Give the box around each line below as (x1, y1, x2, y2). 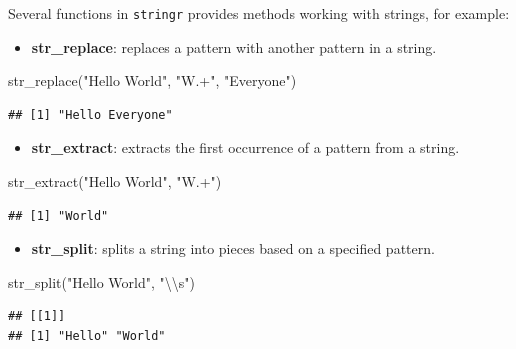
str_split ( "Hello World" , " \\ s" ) (8, 271, 195, 292)
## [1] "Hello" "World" (8, 329, 166, 343)
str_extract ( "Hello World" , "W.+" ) (8, 171, 222, 192)
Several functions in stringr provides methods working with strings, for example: (8, 3, 510, 23)
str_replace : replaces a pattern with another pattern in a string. (31, 36, 437, 57)
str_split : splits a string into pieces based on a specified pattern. (31, 238, 435, 259)
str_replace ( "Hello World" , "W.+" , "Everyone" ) (8, 70, 297, 91)
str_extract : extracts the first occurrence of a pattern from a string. (31, 137, 460, 158)
